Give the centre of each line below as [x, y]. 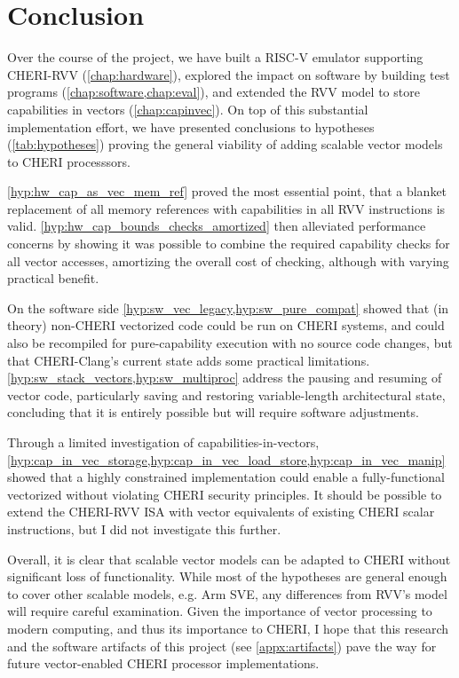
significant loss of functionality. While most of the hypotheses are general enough [227, 576]
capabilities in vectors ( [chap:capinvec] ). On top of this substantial [188, 109]
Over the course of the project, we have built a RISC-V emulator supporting [215, 57]
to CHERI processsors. [69, 161]
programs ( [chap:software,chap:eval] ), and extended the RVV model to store [214, 92]
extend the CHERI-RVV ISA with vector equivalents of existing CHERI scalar [221, 512]
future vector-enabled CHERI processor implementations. [163, 663]
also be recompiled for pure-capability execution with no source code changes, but [230, 343]
